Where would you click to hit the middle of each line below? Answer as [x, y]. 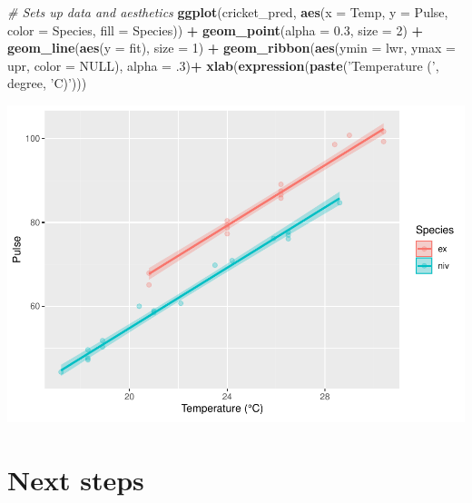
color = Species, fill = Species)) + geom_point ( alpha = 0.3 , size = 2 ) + [216, 30]
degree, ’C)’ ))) [47, 83]
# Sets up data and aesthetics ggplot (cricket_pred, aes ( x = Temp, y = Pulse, [228, 12]
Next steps [76, 479]
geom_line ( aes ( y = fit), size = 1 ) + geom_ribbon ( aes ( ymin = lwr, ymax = [232, 48]
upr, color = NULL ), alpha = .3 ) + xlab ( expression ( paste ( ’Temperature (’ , [223, 65]
